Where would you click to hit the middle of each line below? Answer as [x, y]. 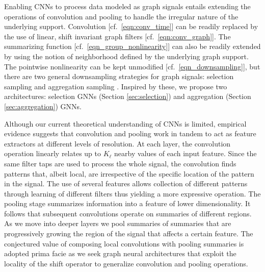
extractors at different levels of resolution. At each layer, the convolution [117, 143]
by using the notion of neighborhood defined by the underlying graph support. [126, 56]
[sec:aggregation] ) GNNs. [43, 106]
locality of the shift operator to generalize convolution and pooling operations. [126, 263]
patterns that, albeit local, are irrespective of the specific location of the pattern [129, 173]
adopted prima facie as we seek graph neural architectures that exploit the [120, 253]
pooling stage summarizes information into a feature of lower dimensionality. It [127, 203]
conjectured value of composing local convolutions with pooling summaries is [124, 243]
